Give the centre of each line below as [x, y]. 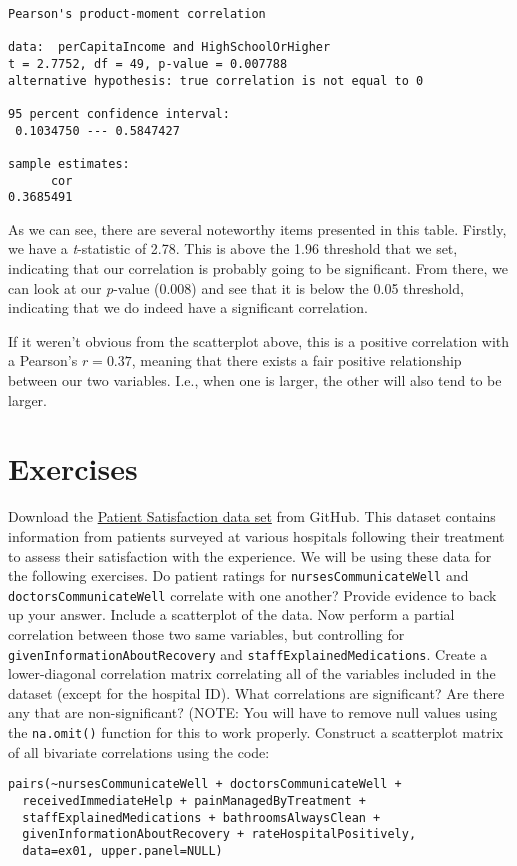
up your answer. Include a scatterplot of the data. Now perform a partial [231, 614]
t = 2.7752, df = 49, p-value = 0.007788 [148, 63]
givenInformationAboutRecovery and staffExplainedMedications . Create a [248, 653]
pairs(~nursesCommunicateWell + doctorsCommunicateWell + [205, 784]
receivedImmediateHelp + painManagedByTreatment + [194, 800]
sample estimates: [69, 163]
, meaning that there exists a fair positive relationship [296, 360]
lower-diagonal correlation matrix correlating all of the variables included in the [252, 673]
